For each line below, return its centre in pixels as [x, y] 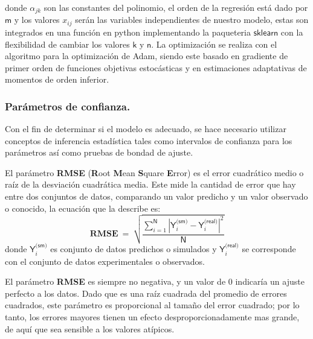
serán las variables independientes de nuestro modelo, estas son [192, 20]
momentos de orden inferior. [57, 79]
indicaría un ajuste [270, 281]
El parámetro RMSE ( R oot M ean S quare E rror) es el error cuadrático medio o [154, 172]
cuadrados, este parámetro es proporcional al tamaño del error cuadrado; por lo [152, 305]
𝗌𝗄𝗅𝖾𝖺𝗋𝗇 [266, 33]
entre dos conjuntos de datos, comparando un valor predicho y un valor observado [156, 196]
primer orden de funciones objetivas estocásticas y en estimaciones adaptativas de [156, 67]
